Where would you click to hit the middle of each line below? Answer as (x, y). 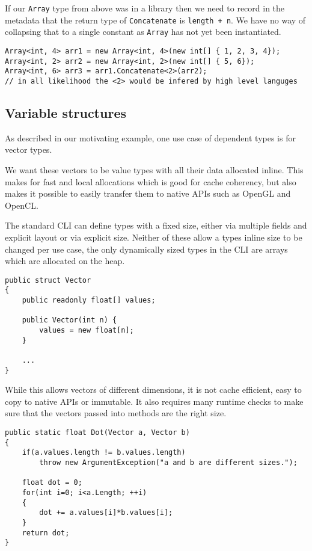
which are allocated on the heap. (65, 261)
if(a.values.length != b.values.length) (104, 453)
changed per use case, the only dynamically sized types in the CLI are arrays (146, 249)
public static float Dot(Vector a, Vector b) (97, 433)
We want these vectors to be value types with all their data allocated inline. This (154, 169)
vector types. (29, 149)
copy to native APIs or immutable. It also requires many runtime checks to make (154, 401)
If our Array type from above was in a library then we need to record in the (145, 8)
